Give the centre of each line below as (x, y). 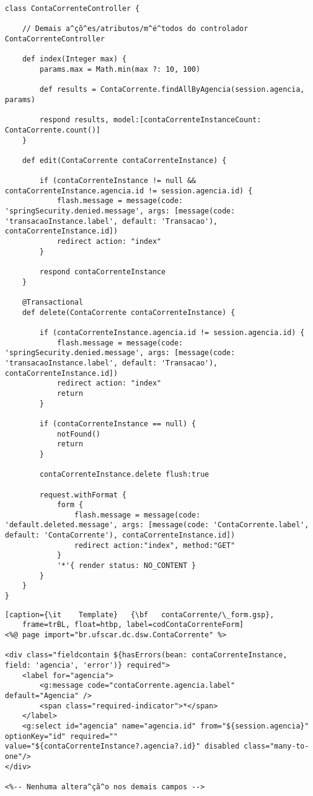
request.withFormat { (83, 495)
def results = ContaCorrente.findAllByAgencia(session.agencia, (172, 90)
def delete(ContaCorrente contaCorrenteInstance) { (129, 312)
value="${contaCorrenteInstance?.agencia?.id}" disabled (122, 746)
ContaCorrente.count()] (53, 130)
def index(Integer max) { (74, 59)
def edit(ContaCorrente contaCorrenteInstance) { (124, 160)
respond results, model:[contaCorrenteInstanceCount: (150, 120)
